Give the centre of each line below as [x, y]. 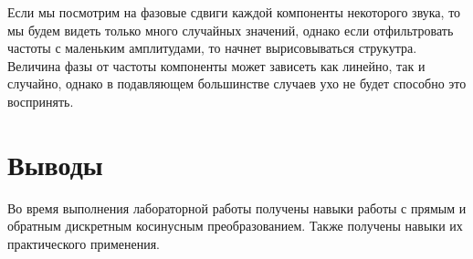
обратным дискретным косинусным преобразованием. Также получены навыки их [235, 226]
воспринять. [41, 101]
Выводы [55, 164]
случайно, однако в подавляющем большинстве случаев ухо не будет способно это [237, 83]
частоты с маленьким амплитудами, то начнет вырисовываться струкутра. [212, 48]
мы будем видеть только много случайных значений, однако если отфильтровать [231, 30]
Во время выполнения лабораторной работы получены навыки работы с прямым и [237, 207]
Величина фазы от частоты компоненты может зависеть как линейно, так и [216, 65]
